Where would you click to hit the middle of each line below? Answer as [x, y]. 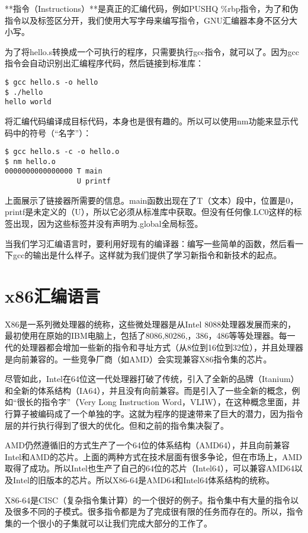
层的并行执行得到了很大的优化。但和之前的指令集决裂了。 [117, 425]
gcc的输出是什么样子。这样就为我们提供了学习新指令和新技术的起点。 [147, 255]
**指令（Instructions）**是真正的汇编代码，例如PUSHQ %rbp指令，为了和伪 [152, 8]
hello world [28, 102]
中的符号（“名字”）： [52, 132]
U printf [94, 182]
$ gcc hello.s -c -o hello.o [62, 152]
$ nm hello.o [30, 161]
